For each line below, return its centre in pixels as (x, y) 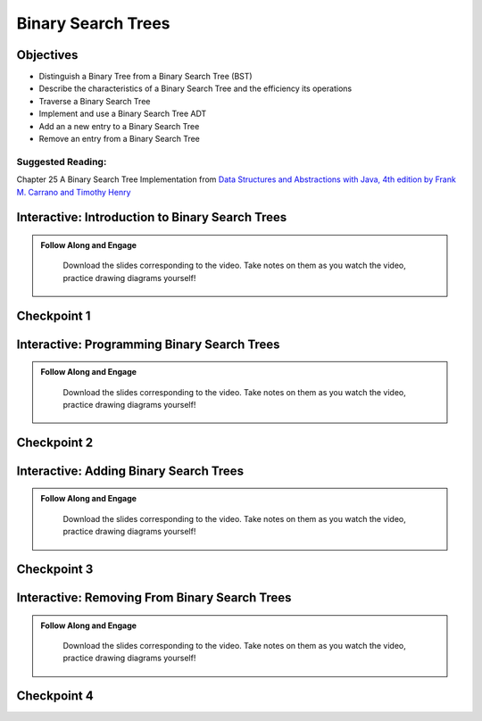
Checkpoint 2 (55, 442)
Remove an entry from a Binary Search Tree (120, 139)
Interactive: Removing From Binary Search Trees (154, 597)
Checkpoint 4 (55, 696)
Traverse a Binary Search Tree (95, 101)
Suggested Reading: (62, 162)
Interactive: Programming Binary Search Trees (148, 344)
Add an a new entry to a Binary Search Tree (119, 126)
